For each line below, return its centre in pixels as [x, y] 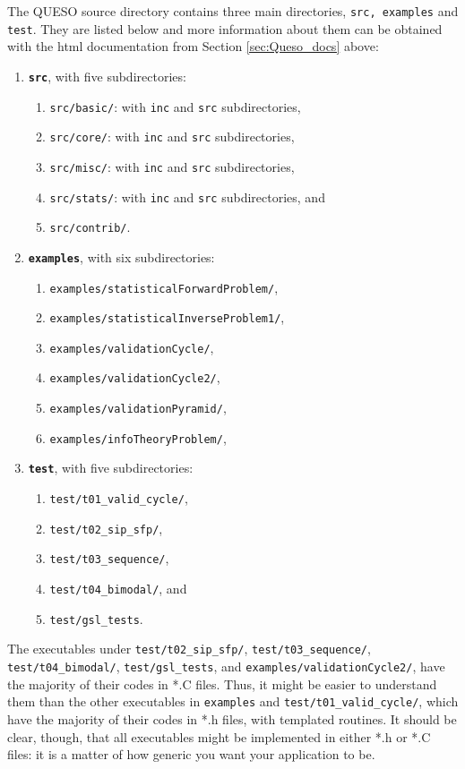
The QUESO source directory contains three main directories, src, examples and [233, 11]
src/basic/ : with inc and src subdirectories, [175, 106]
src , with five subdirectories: [107, 76]
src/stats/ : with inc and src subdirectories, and [187, 197]
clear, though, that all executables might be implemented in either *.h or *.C [219, 736]
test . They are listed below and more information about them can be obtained [225, 28]
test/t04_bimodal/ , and [118, 589]
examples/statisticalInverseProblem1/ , [167, 317]
